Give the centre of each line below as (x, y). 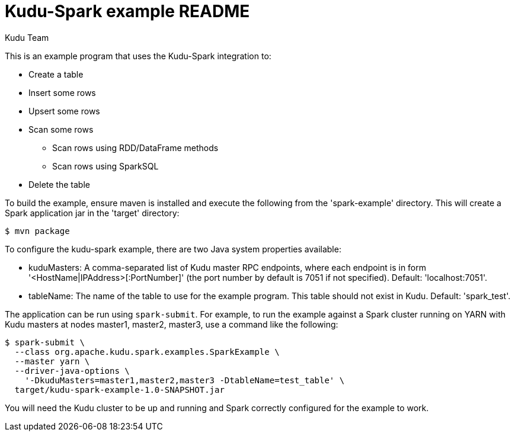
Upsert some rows (64, 111)
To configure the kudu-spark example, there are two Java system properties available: (173, 249)
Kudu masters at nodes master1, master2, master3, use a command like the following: (172, 324)
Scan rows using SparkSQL (105, 166)
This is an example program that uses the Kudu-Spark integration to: (138, 56)
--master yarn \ (52, 361)
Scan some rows (61, 129)
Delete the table (59, 184)
